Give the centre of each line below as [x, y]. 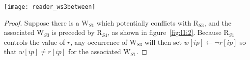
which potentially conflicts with [144, 22]
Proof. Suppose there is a [42, 22]
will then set [163, 42]
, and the [218, 22]
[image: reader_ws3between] [50, 7]
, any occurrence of [99, 42]
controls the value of [35, 42]
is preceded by [73, 32]
